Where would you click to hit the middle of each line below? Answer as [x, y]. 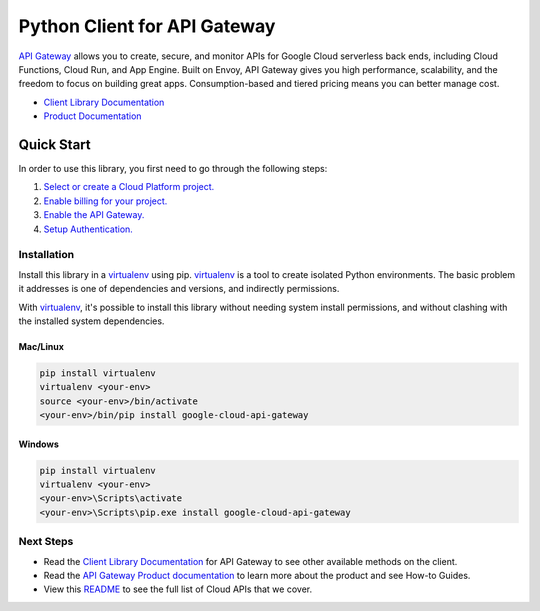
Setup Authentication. [88, 229]
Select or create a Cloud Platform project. [129, 187]
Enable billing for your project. [105, 201]
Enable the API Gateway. [94, 215]
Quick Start [54, 144]
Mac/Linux [41, 346]
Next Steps [46, 542]
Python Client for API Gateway [147, 26]
